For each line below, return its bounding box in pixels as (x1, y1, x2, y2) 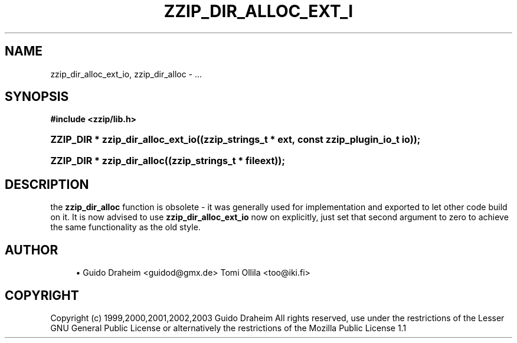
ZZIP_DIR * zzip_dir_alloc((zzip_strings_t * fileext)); (50, 155, 285, 167)
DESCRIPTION (5, 177, 89, 192)
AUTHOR (5, 242, 58, 257)
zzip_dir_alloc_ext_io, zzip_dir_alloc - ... (50, 68, 202, 79)
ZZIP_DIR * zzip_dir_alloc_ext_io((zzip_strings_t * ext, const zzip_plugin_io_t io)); (50, 133, 421, 146)
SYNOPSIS (5, 89, 69, 104)
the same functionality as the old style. (50, 222, 201, 233)
